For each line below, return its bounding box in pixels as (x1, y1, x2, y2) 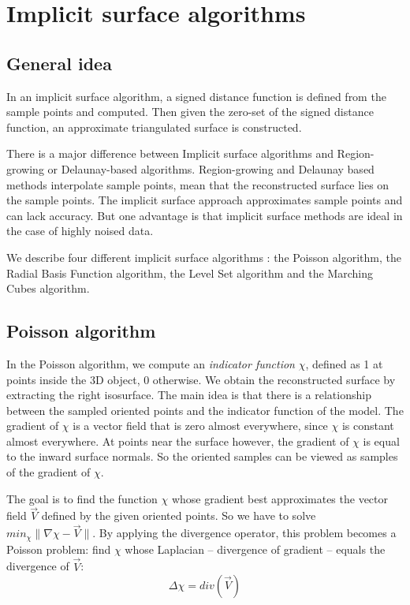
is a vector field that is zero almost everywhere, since (73, 417, 328, 434)
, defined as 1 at (305, 355, 383, 372)
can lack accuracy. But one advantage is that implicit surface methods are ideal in (6, 207, 403, 223)
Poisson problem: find (6, 540, 111, 557)
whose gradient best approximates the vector (171, 490, 389, 506)
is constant (341, 417, 394, 434)
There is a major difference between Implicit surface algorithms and (6, 145, 334, 162)
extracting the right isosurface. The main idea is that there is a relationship (6, 387, 371, 403)
